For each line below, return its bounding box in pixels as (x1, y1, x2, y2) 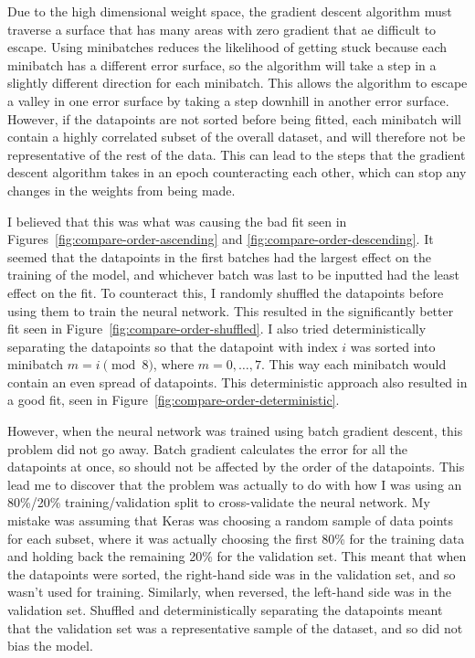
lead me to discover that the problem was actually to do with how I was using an (7, 474, 462, 493)
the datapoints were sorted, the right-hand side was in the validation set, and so (7, 564, 456, 583)
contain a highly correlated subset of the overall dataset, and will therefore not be (7, 127, 466, 146)
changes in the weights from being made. (7, 180, 236, 199)
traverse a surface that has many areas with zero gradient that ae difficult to (7, 19, 437, 38)
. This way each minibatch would (261, 355, 447, 374)
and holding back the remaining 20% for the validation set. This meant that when (7, 547, 467, 566)
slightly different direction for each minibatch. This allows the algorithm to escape (7, 73, 468, 92)
